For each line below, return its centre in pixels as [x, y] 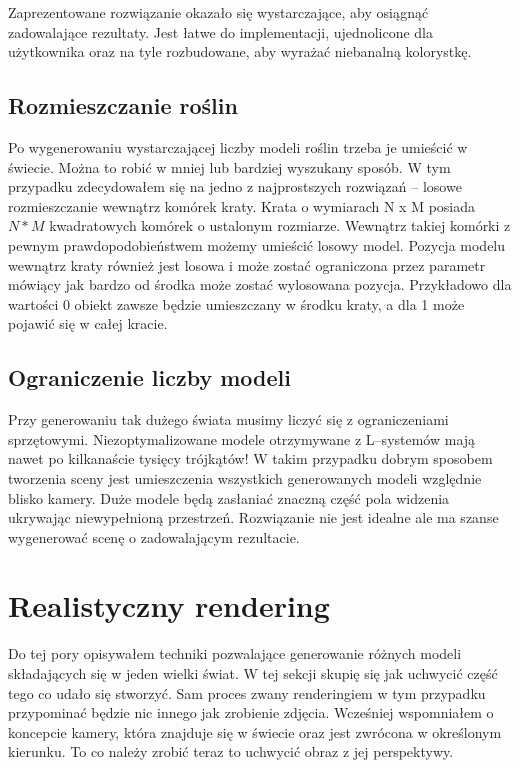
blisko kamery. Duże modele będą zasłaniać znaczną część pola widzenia [229, 497]
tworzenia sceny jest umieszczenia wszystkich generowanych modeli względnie [245, 477]
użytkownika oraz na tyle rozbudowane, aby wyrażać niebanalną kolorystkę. [240, 51]
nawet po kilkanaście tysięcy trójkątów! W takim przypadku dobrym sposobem [250, 458]
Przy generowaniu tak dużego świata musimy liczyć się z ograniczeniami [228, 419]
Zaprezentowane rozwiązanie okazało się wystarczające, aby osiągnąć [218, 12]
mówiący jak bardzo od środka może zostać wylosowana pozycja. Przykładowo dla [260, 284]
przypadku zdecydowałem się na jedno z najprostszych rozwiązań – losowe [235, 186]
